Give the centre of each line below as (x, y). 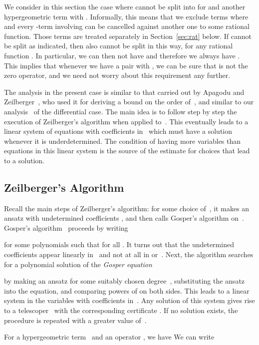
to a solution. (24, 160)
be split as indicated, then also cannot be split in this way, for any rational (119, 46)
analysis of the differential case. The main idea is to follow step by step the (121, 111)
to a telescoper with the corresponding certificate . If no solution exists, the (121, 310)
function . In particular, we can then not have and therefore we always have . (122, 55)
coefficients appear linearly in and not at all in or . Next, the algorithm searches (129, 254)
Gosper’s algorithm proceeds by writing (66, 227)
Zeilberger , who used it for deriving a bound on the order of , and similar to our (129, 102)
